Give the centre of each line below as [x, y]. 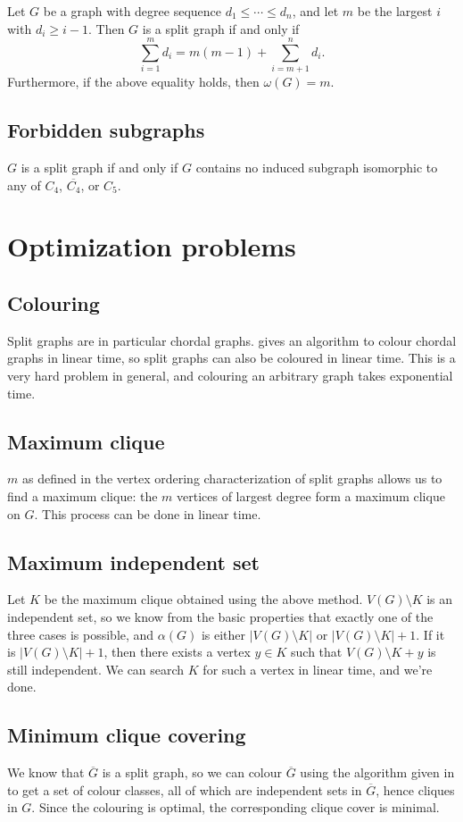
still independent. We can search [96, 669]
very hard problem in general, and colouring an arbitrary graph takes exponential [230, 376]
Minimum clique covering [127, 735]
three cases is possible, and [81, 634]
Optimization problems [152, 246]
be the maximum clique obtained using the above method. [203, 599]
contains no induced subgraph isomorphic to [317, 168]
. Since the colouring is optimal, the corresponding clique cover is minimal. [236, 807]
